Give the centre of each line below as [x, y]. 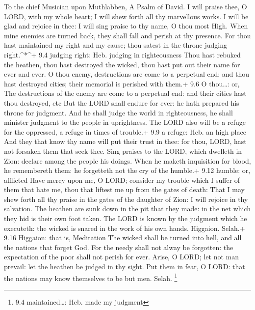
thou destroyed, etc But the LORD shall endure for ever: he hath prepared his [122, 102]
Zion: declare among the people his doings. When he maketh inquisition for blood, [127, 160]
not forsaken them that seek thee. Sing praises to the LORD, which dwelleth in [123, 151]
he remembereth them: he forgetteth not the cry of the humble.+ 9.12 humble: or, [127, 170]
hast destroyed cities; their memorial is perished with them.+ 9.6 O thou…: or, [122, 83]
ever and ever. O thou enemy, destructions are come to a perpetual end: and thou [127, 74]
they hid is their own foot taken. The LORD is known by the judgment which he [126, 218]
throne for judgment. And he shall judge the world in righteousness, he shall [118, 112]
